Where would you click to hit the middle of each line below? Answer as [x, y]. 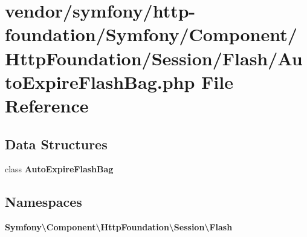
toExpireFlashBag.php [100, 81]
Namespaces [44, 202]
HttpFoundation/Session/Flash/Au [154, 58]
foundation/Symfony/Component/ [151, 34]
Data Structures [56, 144]
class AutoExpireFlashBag [59, 169]
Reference [47, 105]
